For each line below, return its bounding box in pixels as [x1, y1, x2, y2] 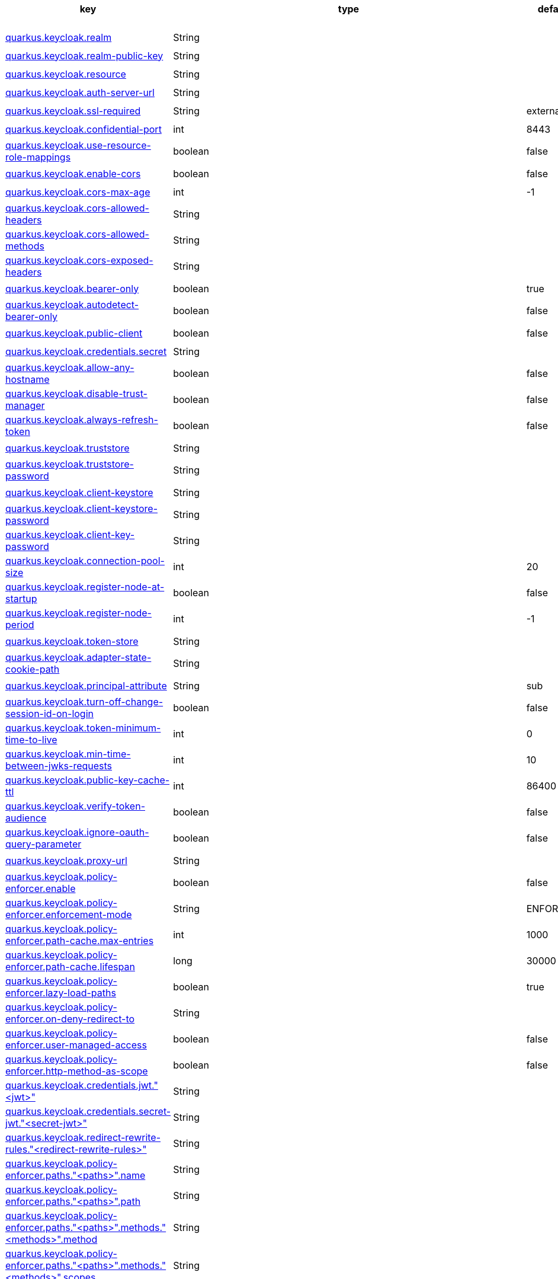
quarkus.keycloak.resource [5, 68, 126, 80]
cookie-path [5, 663, 60, 675]
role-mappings [5, 151, 71, 163]
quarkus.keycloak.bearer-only [5, 282, 139, 295]
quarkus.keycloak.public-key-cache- [5, 774, 170, 786]
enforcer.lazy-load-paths [5, 987, 116, 999]
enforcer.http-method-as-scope [5, 1065, 148, 1077]
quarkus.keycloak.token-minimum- [5, 722, 161, 734]
